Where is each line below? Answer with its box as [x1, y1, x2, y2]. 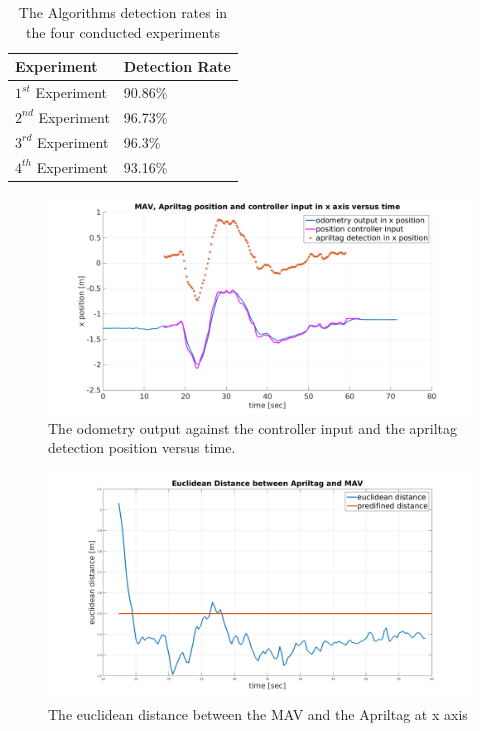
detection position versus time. [48, 437, 236, 458]
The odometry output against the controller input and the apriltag [48, 417, 458, 438]
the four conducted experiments [26, 21, 220, 42]
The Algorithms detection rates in [18, 2, 228, 22]
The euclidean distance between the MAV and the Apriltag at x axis [48, 704, 468, 725]
